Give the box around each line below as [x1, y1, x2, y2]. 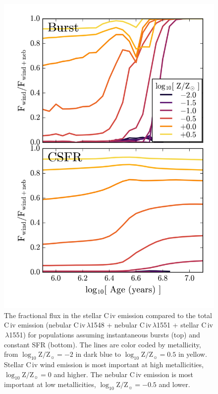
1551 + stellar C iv [156, 320, 214, 330]
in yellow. [178, 349, 207, 359]
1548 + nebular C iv [90, 320, 152, 330]
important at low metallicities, [4, 379, 96, 390]
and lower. [159, 379, 190, 390]
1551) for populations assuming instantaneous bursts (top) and [9, 329, 200, 340]
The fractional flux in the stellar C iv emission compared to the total [4, 310, 212, 320]
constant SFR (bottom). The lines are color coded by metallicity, [4, 339, 201, 349]
